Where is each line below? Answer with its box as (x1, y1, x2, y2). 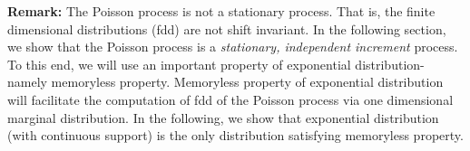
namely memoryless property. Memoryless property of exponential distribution (7, 72, 444, 91)
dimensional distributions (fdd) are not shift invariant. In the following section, (7, 19, 446, 38)
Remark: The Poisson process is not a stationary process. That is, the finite (7, 2, 436, 20)
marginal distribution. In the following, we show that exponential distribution (7, 108, 439, 127)
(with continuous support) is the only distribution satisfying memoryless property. (7, 126, 464, 145)
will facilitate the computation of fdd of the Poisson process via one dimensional (7, 90, 454, 109)
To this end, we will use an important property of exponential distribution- (7, 54, 425, 73)
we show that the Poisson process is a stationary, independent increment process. (7, 37, 458, 56)
